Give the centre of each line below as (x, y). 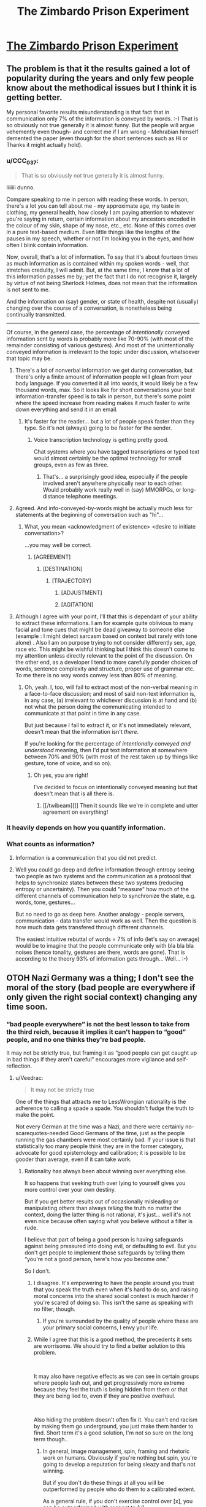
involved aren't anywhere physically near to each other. (113, 483)
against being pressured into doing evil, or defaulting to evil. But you (111, 1246)
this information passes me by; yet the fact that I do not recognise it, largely (102, 276)
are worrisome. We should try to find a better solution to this (109, 1346)
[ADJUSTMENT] (82, 592)
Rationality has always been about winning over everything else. (105, 1171)
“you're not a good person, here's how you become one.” (97, 1259)
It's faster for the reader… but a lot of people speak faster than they (109, 421)
